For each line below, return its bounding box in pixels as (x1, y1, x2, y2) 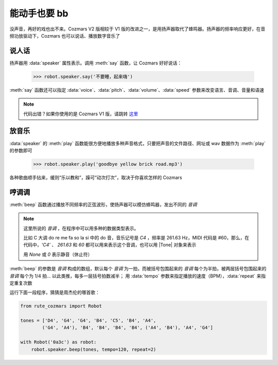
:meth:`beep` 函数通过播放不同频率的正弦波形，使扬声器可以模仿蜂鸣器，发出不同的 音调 (9, 201, 197, 207)
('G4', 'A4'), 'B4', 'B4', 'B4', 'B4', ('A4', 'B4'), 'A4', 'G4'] (42, 325, 214, 331)
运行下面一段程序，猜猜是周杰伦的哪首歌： (9, 289, 100, 296)
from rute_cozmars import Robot (20, 303, 102, 309)
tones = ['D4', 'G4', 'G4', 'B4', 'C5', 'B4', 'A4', (20, 318, 157, 324)
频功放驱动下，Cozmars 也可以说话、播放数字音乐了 (9, 32, 120, 39)
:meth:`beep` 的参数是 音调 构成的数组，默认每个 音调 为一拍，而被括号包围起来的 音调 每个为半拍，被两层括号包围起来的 (9, 266, 267, 272)
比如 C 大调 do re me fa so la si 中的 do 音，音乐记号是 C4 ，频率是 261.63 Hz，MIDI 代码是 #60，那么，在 (23, 234, 250, 240)
